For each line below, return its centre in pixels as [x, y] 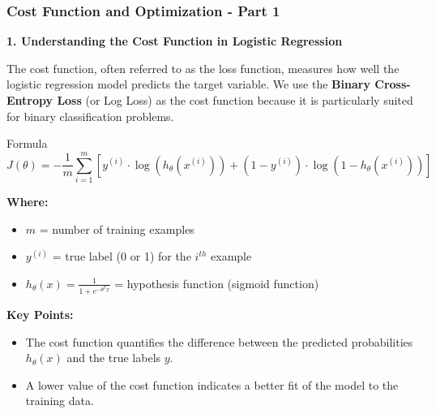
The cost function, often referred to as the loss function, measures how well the [203, 68]
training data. [60, 401]
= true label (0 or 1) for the [122, 256]
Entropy [30, 100]
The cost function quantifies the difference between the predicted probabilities [219, 341]
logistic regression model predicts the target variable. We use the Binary [188, 84]
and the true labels [114, 358]
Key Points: [40, 315]
